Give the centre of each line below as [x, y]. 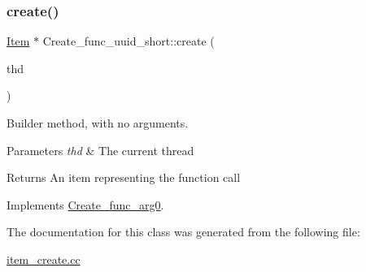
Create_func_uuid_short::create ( [129, 41]
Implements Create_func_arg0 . [85, 204]
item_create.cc [44, 259]
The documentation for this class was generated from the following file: [183, 232]
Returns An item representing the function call [124, 177]
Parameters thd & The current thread [100, 150]
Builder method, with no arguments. [98, 123]
